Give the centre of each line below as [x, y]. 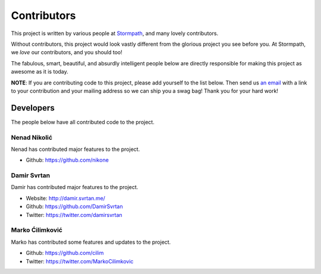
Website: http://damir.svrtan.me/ [65, 198]
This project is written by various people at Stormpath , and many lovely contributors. [115, 33]
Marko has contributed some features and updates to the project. [91, 242]
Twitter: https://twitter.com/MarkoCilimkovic [80, 261]
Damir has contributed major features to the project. [75, 187]
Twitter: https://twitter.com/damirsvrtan [74, 215]
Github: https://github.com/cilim [65, 253]
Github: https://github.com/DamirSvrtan [74, 207]
